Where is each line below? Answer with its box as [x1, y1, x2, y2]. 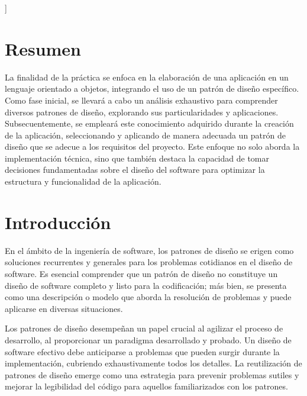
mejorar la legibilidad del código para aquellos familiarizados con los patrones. [5, 380, 288, 392]
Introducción [5, 210, 111, 234]
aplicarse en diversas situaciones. [5, 302, 123, 314]
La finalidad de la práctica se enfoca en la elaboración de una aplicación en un [5, 70, 289, 83]
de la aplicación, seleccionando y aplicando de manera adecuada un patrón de [5, 128, 286, 141]
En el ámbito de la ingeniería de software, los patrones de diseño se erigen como [5, 244, 294, 256]
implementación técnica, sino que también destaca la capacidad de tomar [5, 152, 269, 164]
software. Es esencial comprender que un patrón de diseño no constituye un [5, 267, 278, 279]
